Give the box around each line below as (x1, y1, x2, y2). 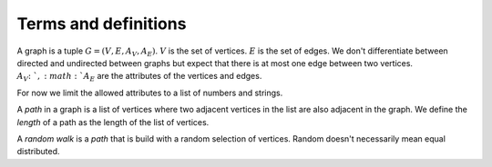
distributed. (16, 146, 60, 157)
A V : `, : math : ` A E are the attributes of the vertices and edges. (16, 71, 262, 83)
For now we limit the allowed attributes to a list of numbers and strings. (16, 87, 283, 98)
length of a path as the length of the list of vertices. (16, 116, 210, 127)
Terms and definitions (16, 14, 187, 34)
